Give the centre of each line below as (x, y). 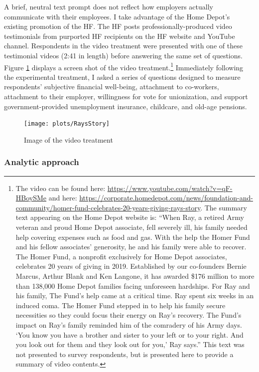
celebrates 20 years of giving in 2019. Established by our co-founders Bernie (131, 266)
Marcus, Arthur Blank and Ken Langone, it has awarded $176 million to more (135, 276)
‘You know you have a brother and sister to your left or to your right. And (129, 334)
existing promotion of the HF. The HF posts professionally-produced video (118, 26)
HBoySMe (31, 198)
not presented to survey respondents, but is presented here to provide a (125, 354)
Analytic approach (42, 162)
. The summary (224, 207)
